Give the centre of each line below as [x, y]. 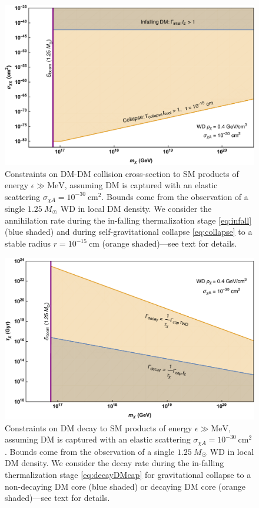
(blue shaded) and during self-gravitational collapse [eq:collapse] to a [129, 232]
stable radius [28, 243]
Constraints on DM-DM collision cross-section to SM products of [122, 173]
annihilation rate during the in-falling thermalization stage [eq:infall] [128, 220]
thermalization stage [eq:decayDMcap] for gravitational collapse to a [128, 474]
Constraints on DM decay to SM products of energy [99, 427]
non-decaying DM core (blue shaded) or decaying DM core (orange [125, 486]
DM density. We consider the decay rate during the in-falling [114, 463]
